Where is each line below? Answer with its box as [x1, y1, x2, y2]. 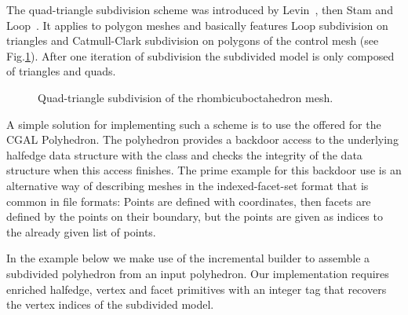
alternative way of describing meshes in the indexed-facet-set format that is [6, 177, 369, 193]
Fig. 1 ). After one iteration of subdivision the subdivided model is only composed [6, 47, 395, 64]
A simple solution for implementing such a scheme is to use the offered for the [6, 115, 381, 132]
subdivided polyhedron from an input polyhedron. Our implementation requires [6, 265, 389, 281]
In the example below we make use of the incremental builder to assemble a [6, 250, 370, 266]
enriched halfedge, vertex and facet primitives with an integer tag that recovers [6, 280, 387, 297]
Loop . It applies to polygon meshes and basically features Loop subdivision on [6, 16, 388, 33]
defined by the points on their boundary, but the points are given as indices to [6, 208, 383, 225]
